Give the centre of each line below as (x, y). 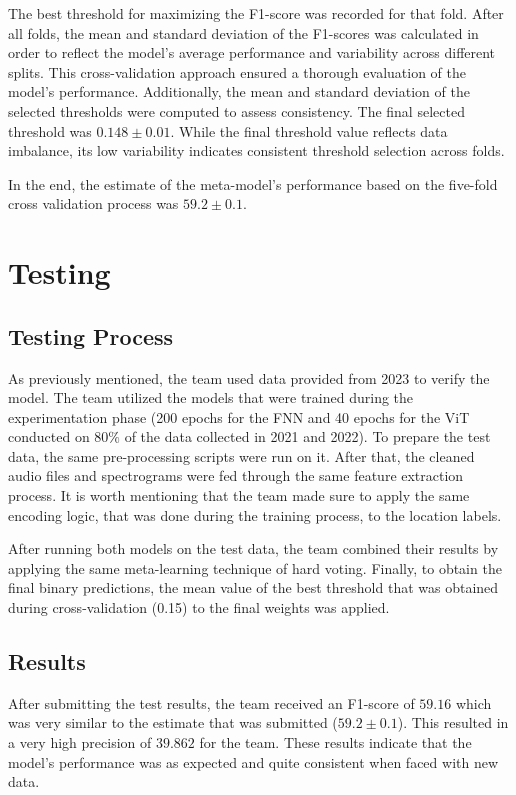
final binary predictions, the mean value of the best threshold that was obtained (253, 587)
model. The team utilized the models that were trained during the (211, 397)
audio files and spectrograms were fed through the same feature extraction (236, 475)
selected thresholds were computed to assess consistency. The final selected (236, 110)
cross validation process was (93, 203)
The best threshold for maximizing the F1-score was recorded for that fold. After (256, 13)
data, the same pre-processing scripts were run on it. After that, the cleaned (241, 455)
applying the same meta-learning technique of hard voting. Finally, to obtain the (255, 567)
